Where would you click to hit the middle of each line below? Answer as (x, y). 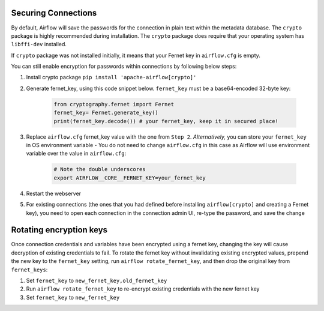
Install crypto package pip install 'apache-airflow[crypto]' (111, 77)
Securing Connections (54, 13)
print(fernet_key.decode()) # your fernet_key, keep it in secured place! (166, 121)
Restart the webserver (53, 193)
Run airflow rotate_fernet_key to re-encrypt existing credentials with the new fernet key (143, 289)
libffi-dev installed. (39, 44)
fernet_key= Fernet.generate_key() (106, 113)
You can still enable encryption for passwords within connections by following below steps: (124, 67)
